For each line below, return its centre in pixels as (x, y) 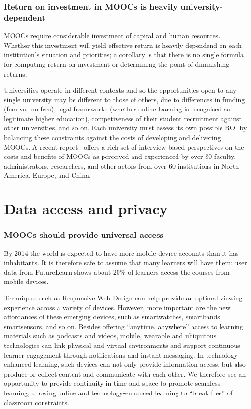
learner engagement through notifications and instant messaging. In (104, 354)
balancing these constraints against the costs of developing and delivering (112, 137)
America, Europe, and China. (47, 175)
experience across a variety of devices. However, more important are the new (117, 307)
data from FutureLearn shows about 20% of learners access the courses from (117, 272)
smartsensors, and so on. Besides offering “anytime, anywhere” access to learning (124, 326)
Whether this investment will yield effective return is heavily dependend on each (123, 45)
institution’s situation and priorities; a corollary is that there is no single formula (124, 55)
